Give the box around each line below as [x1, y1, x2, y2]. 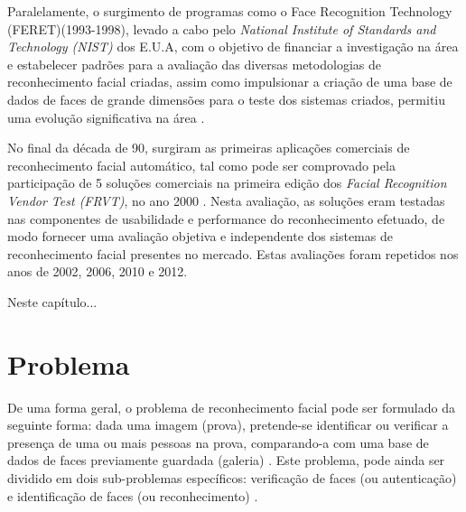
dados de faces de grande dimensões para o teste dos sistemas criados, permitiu [7, 89, 446, 108]
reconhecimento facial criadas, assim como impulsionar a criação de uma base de [7, 72, 452, 91]
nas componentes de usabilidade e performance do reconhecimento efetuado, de [7, 209, 445, 228]
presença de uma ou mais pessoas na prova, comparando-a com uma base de [7, 433, 429, 451]
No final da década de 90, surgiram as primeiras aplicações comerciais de [7, 138, 410, 157]
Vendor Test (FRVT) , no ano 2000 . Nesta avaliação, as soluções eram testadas [7, 191, 445, 209]
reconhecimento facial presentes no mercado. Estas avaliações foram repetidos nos [7, 244, 459, 263]
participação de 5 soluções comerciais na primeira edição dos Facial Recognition [7, 173, 447, 192]
